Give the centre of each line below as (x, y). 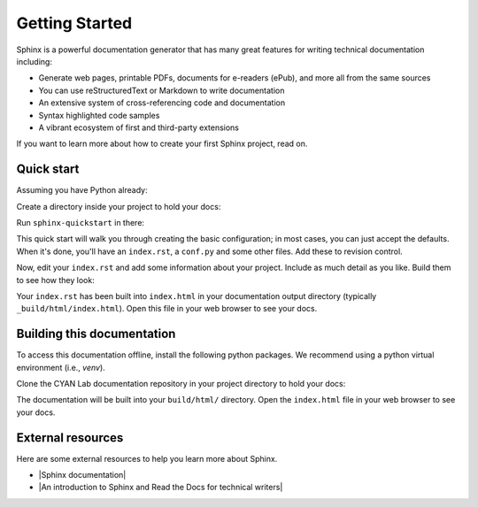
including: (35, 61)
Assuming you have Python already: (82, 190)
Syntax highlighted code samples (99, 115)
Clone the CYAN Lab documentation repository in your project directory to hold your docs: (181, 384)
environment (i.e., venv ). (61, 367)
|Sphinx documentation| (82, 475)
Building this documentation (96, 334)
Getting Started (74, 23)
